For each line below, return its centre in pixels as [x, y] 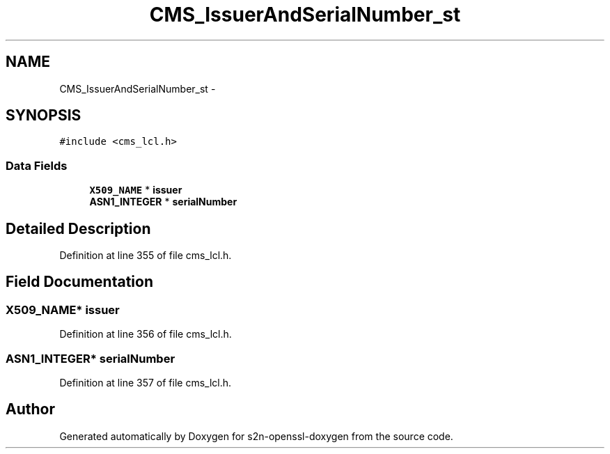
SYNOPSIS [44, 116]
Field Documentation [79, 282]
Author [30, 409]
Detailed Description [78, 228]
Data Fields [37, 165]
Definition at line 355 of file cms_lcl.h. [146, 256]
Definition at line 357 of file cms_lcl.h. [146, 383]
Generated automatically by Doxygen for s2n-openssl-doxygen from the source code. [256, 436]
